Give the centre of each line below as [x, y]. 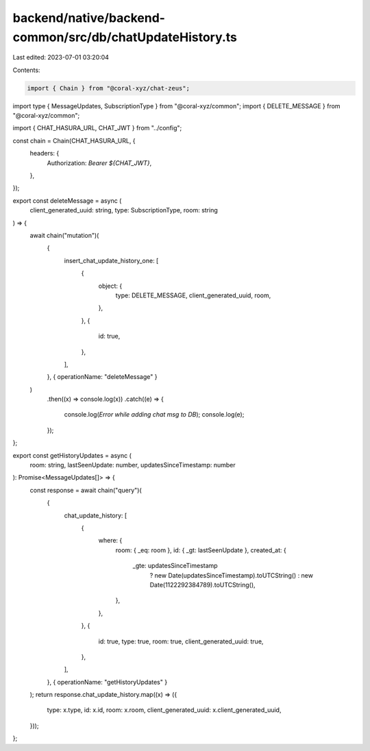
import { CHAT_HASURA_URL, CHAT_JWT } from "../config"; [97, 128]
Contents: [26, 70]
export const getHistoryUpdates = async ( [72, 455]
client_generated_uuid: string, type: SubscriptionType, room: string [124, 210]
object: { [110, 286]
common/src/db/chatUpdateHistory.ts [125, 37]
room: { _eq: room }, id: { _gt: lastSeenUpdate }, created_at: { [201, 550]
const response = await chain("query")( [86, 490]
